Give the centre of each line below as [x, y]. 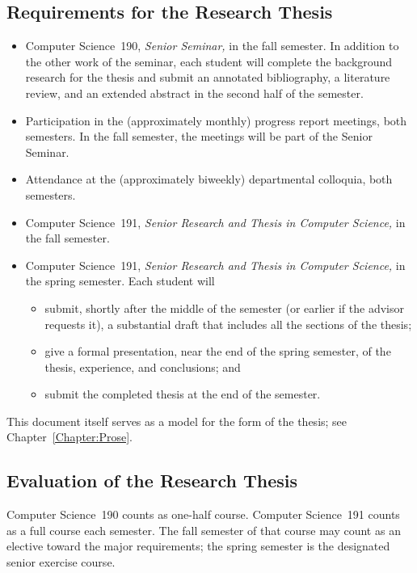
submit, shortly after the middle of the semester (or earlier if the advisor [224, 308]
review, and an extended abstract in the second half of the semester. [194, 93]
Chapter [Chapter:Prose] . [69, 437]
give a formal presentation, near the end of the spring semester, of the [218, 351]
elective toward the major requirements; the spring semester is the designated [198, 546]
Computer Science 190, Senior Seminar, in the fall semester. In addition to [212, 46]
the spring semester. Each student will [120, 281]
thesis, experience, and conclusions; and [143, 367]
